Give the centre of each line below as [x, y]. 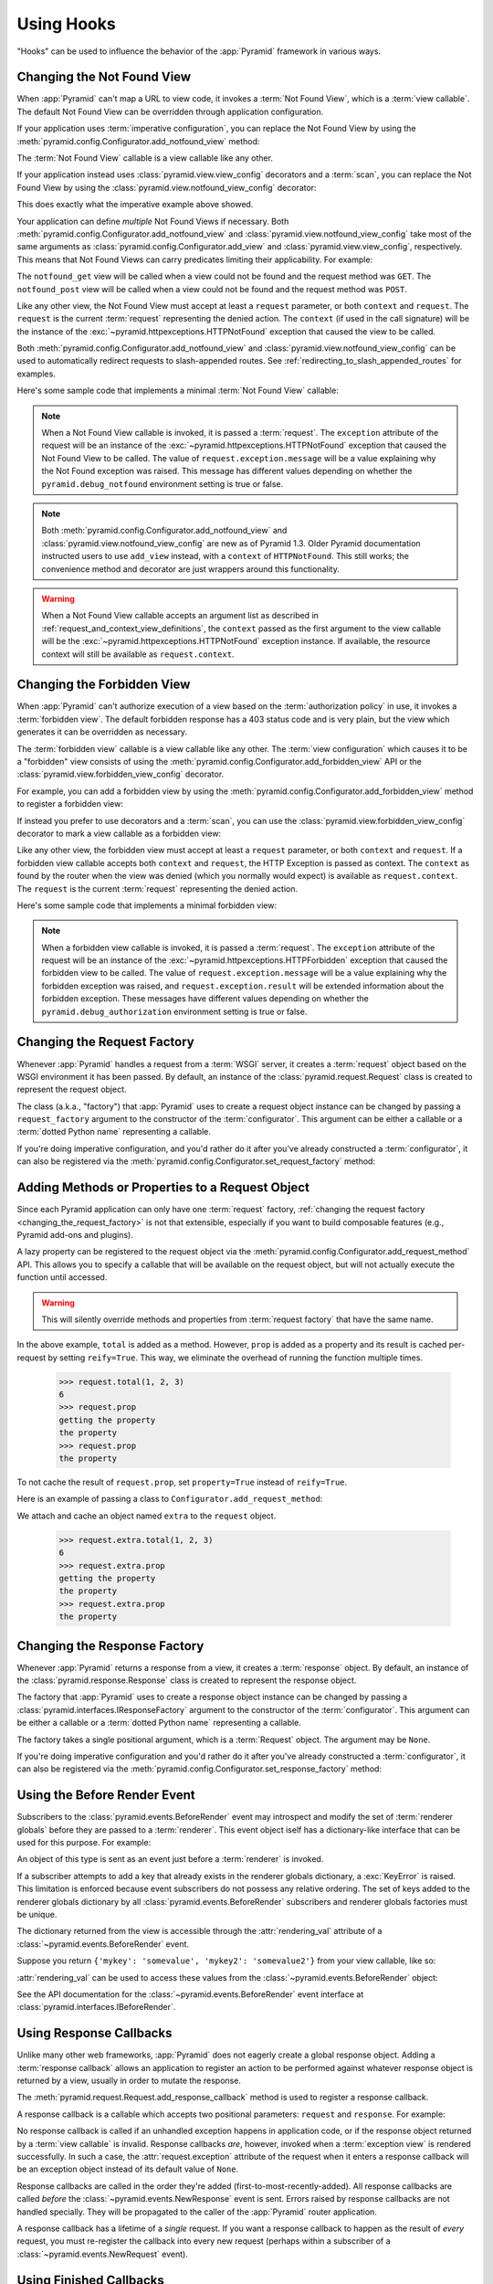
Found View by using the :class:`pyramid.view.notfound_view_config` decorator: [167, 187]
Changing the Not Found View [104, 77]
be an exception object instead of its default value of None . [128, 2169]
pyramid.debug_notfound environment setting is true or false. [163, 483]
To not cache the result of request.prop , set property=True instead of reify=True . [182, 1482]
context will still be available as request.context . [138, 654]
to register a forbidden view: [70, 804]
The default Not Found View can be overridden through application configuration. [170, 111]
